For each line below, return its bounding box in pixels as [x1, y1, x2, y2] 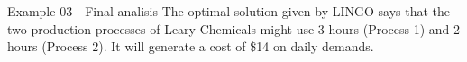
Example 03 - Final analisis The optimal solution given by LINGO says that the [7, 2, 451, 20]
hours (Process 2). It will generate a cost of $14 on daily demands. [7, 37, 374, 56]
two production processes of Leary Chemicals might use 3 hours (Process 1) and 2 [7, 19, 461, 38]
